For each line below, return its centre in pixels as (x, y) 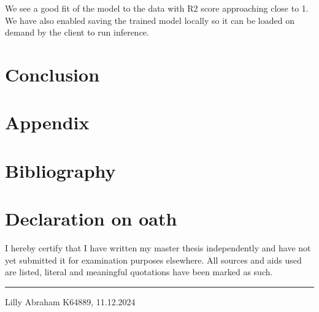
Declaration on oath (91, 219)
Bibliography (60, 170)
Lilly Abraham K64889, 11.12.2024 (70, 301)
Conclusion (52, 74)
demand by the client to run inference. (77, 32)
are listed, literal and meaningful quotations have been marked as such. (139, 272)
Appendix (47, 122)
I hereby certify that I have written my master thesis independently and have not (158, 248)
